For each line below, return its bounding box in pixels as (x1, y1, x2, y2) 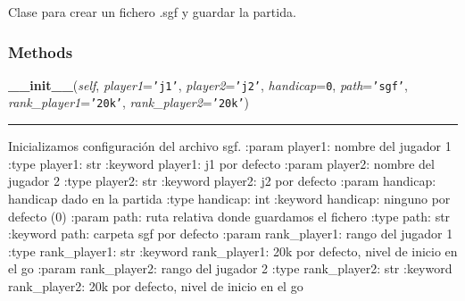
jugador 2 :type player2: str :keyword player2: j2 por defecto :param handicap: (8, 171, 436, 190)
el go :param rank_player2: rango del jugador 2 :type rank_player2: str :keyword (8, 259, 453, 278)
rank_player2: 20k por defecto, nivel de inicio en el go (8, 276, 303, 295)
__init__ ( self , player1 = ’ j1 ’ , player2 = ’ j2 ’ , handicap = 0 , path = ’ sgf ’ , (8, 75, 408, 94)
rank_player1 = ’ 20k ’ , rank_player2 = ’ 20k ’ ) (8, 93, 250, 112)
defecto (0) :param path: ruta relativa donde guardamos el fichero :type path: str (8, 206, 451, 225)
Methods (8, 40, 73, 63)
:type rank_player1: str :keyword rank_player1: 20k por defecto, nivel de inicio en (8, 241, 458, 260)
